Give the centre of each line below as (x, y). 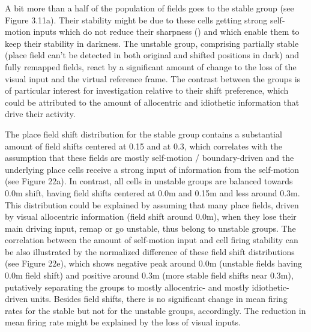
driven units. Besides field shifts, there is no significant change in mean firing (146, 299)
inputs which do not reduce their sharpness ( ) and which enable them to (166, 32)
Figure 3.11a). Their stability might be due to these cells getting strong (136, 20)
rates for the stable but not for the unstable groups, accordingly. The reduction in (155, 310)
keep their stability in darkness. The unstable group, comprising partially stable (152, 43)
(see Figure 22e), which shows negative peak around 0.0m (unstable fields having (153, 263)
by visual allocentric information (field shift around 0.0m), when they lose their (151, 216)
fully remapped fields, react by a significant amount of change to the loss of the (151, 66)
